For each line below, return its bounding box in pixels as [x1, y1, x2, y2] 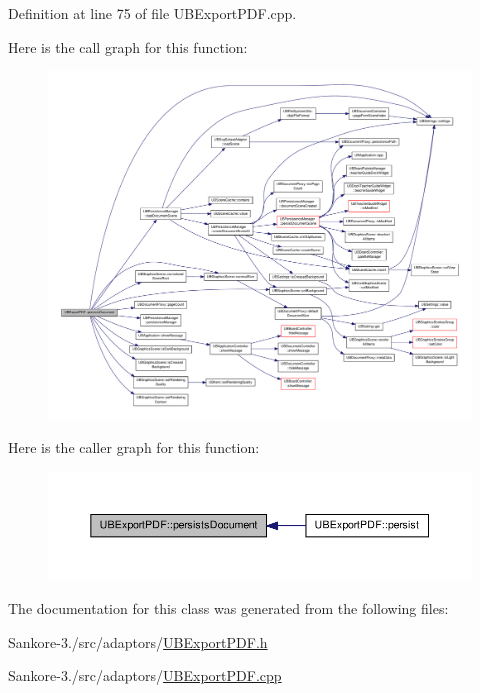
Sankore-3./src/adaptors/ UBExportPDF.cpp [8, 665, 282, 686]
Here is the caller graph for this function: [8, 437, 260, 457]
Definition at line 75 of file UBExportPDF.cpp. [8, 3, 297, 23]
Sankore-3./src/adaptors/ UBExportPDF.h [8, 631, 268, 652]
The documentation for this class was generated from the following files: [8, 597, 449, 618]
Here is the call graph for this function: [8, 36, 248, 57]
